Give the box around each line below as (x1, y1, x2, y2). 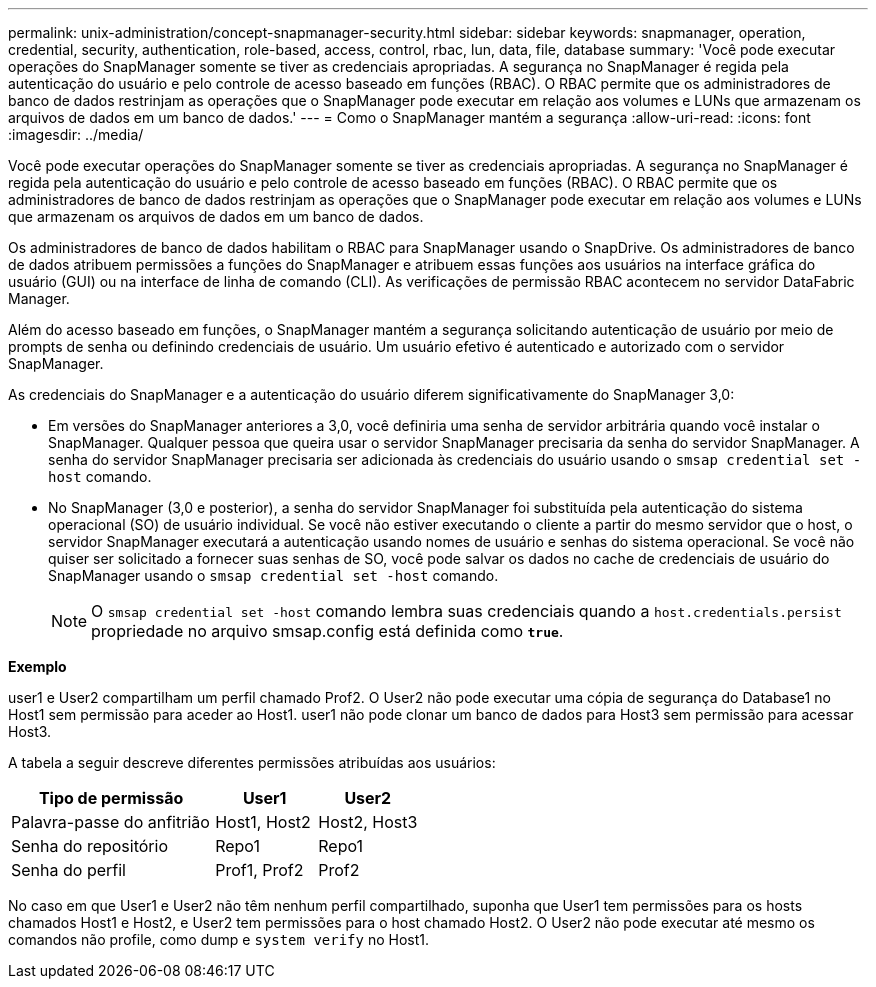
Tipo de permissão (38, 788, 184, 808)
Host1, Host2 (215, 812, 311, 832)
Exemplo (8, 658, 67, 675)
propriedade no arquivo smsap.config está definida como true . (91, 621, 564, 641)
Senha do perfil (11, 860, 126, 880)
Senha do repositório (11, 836, 168, 856)
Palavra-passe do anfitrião (11, 812, 210, 832)
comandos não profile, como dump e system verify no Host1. (8, 931, 429, 948)
